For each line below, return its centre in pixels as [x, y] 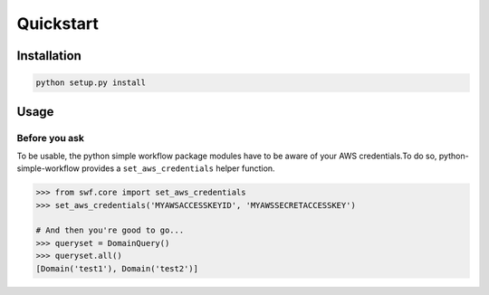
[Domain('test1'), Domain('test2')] [117, 268]
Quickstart [58, 24]
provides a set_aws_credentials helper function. [178, 168]
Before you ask [51, 138]
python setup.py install [91, 83]
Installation [49, 56]
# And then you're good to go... [110, 230]
